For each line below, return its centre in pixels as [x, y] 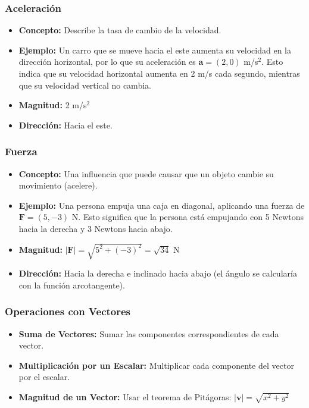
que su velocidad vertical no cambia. [85, 85]
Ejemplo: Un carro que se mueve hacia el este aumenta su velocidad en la [155, 50]
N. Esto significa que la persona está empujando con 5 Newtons [188, 217]
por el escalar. [44, 377]
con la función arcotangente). [72, 285]
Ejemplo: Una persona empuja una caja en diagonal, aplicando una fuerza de [162, 205]
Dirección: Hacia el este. [65, 125]
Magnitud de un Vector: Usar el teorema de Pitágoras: [125, 396]
